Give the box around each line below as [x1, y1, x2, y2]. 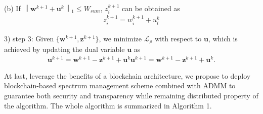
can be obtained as [122, 3, 180, 13]
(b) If [4, 3, 21, 13]
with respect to [154, 33, 202, 43]
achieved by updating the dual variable [4, 44, 125, 54]
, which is [208, 33, 238, 43]
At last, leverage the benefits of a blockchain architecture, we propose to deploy [4, 70, 251, 81]
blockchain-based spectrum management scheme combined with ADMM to [4, 80, 236, 91]
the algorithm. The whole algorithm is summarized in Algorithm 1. [4, 100, 212, 110]
